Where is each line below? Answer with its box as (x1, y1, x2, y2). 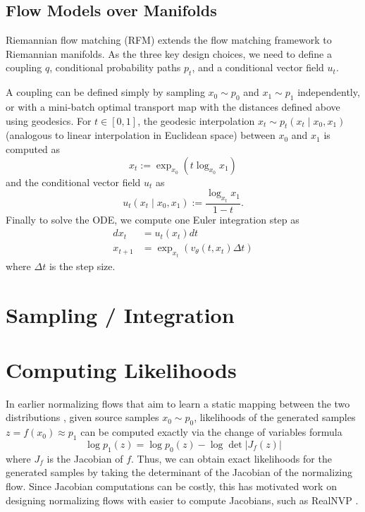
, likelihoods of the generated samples (194, 410, 356, 425)
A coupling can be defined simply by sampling (6, 85, 205, 99)
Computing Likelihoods (6, 355, 237, 384)
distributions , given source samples (6, 410, 159, 425)
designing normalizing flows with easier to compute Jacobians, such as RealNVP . (6, 492, 359, 507)
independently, (297, 85, 360, 99)
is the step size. (49, 258, 116, 273)
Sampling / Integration (6, 300, 235, 329)
